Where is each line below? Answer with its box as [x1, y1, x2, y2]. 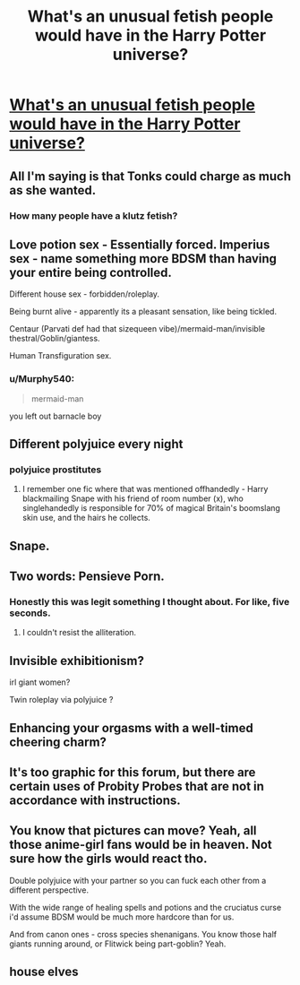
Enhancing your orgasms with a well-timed [9, 720, 253, 736]
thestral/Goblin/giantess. [9, 333, 100, 344]
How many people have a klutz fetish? [9, 209, 178, 221]
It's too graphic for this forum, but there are [9, 765, 256, 780]
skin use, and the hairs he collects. [21, 513, 150, 523]
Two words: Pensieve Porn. [9, 569, 165, 584]
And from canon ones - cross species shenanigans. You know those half [9, 929, 278, 939]
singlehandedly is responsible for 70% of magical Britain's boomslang [21, 503, 280, 514]
